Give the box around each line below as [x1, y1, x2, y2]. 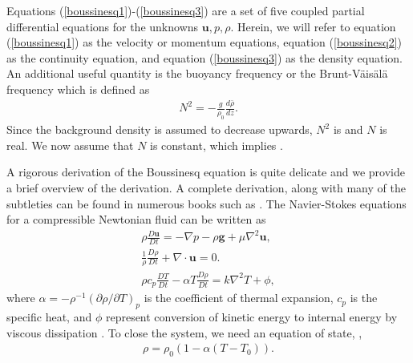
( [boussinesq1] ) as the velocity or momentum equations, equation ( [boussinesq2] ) [6, 34, 403, 50]
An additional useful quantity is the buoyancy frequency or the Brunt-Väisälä [6, 65, 388, 82]
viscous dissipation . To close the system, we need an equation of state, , [6, 324, 362, 341]
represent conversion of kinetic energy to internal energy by [105, 308, 398, 325]
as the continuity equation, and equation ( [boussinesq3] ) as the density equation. [6, 49, 403, 66]
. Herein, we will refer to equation [230, 18, 396, 34]
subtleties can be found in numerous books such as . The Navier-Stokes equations [6, 195, 407, 212]
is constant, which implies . [150, 136, 283, 153]
